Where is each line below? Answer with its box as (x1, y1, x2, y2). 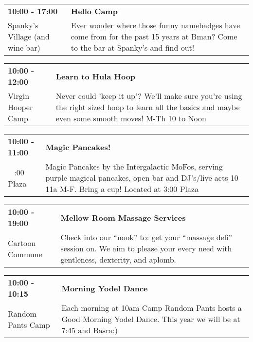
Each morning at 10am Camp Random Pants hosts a (61, 302, 242, 313)
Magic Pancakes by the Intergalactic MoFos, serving (45, 161, 223, 172)
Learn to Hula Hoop (55, 70, 136, 82)
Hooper (8, 101, 33, 113)
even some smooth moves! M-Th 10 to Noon (55, 113, 206, 124)
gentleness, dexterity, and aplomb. (60, 254, 177, 265)
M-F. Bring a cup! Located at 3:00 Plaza (59, 183, 199, 194)
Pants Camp (8, 319, 50, 330)
